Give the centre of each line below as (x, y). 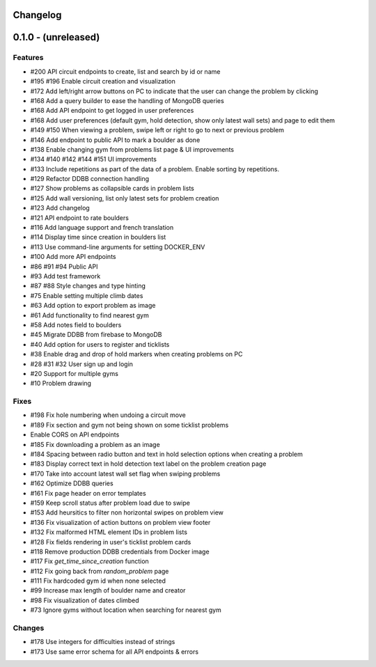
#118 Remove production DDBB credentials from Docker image (120, 551)
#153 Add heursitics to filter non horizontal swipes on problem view (127, 512)
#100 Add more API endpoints (73, 257)
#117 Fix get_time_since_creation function (89, 561)
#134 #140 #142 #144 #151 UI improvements (93, 159)
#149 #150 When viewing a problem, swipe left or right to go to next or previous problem (157, 130)
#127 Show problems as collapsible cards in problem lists (112, 189)
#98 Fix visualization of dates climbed (85, 600)
